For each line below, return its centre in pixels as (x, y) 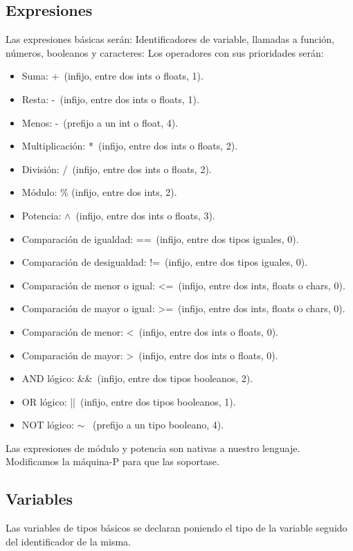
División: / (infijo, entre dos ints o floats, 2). (117, 169)
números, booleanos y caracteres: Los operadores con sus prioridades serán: (165, 52)
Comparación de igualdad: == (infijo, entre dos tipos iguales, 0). (160, 238)
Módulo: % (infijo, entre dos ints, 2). (99, 192)
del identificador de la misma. (68, 541)
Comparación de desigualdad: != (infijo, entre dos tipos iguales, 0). (165, 262)
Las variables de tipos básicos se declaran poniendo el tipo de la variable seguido (176, 528)
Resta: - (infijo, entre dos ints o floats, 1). (110, 99)
